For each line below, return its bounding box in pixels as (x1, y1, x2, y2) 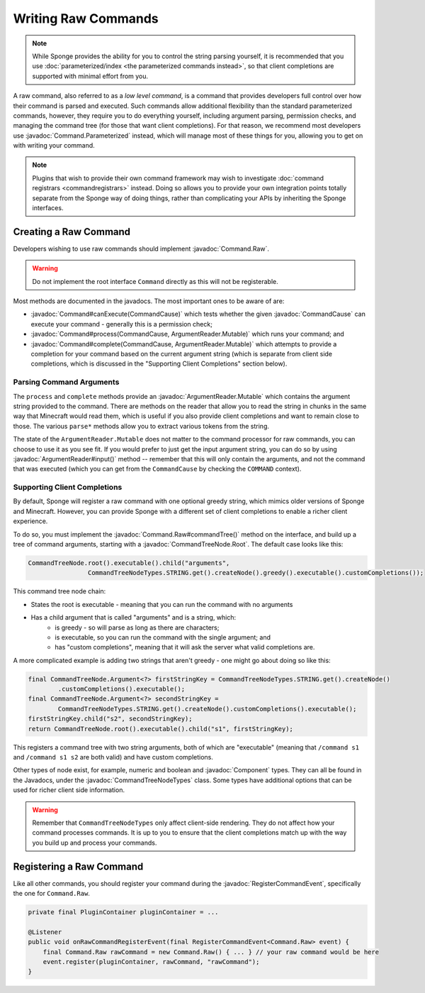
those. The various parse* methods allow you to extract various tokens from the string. (13, 422, 269, 430)
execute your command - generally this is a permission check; (30, 319, 212, 328)
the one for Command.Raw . (13, 889, 90, 898)
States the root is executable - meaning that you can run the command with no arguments (30, 600, 293, 608)
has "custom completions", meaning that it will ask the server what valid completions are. (55, 643, 315, 652)
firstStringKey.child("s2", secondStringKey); (28, 715, 193, 723)
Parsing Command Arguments (13, 377, 120, 387)
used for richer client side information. (13, 786, 125, 794)
